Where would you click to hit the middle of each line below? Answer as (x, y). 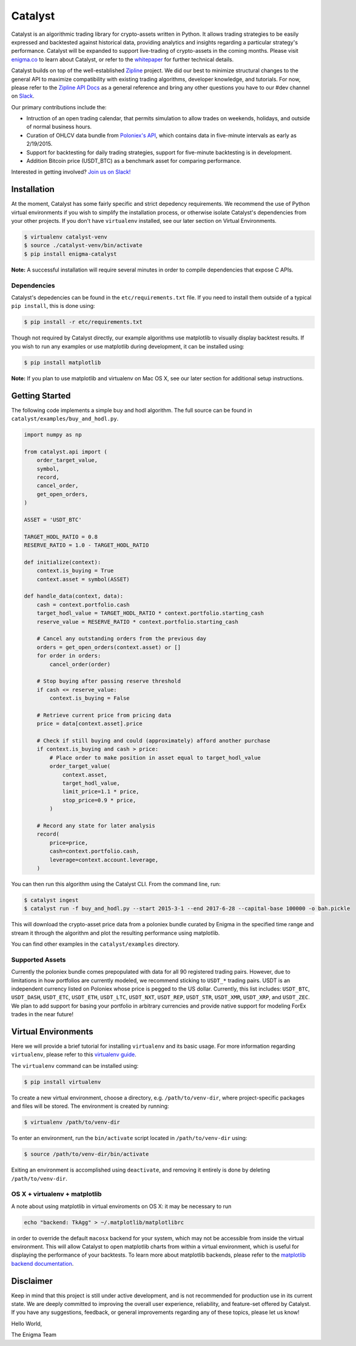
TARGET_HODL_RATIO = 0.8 (61, 537)
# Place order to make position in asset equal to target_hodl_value (155, 757)
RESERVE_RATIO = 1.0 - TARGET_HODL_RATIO (86, 545)
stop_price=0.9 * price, (99, 800)
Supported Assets (39, 960)
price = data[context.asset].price (89, 724)
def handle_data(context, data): (74, 596)
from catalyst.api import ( (65, 452)
